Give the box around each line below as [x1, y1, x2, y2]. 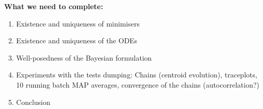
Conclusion [16, 96, 50, 107]
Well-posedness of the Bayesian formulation [16, 52, 152, 63]
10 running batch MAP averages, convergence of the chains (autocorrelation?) [16, 79, 259, 90]
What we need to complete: [4, 1, 103, 11]
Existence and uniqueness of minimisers [16, 18, 140, 29]
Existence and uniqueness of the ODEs [16, 35, 138, 46]
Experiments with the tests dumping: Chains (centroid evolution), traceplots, [16, 69, 257, 80]
